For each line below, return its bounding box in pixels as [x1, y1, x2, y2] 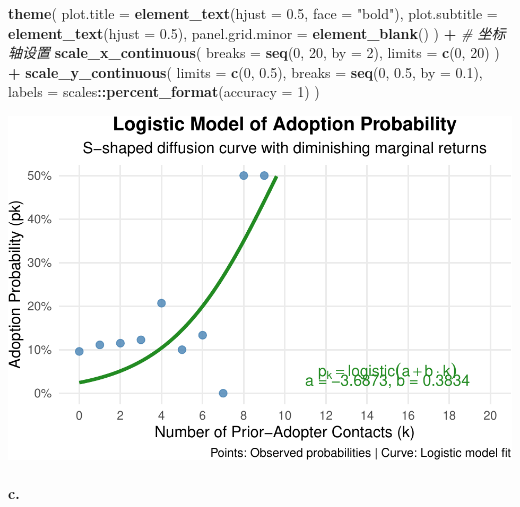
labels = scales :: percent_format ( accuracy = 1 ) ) [8, 81, 320, 102]
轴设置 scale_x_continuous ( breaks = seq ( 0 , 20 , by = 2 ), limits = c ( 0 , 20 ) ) [8, 42, 500, 63]
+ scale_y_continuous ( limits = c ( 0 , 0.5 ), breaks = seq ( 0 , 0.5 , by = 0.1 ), [8, 61, 483, 82]
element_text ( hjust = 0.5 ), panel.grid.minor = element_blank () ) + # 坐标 [8, 22, 506, 43]
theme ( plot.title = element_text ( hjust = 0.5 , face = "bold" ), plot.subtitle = [8, 3, 498, 23]
